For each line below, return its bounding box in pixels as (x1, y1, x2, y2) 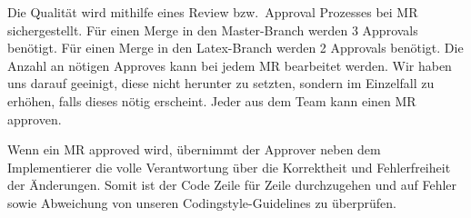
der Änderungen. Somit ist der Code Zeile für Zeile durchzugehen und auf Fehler (7, 175, 457, 194)
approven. (7, 109, 62, 128)
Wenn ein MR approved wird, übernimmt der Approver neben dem (7, 140, 381, 159)
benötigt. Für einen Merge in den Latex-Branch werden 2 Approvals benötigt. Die (7, 38, 464, 57)
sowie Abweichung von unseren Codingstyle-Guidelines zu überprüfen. (7, 193, 396, 212)
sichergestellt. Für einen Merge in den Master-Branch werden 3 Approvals (7, 20, 418, 39)
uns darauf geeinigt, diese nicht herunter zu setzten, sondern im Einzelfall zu (7, 74, 435, 93)
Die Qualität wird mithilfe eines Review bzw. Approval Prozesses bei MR (7, 3, 418, 21)
